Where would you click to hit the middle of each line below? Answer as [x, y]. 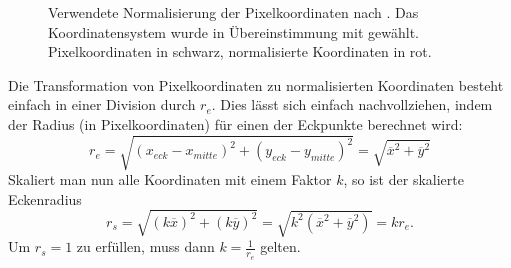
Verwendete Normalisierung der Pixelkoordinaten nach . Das [233, 12]
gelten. [280, 246]
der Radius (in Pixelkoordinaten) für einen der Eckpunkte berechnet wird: [235, 123]
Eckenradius [45, 198]
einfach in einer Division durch [102, 104]
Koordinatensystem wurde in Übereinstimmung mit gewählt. [233, 31]
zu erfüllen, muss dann [145, 246]
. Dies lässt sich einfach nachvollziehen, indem [352, 104]
